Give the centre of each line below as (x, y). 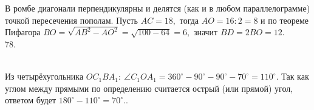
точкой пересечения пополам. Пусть (71, 20)
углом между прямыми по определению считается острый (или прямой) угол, (149, 88)
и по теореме (285, 20)
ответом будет (31, 100)
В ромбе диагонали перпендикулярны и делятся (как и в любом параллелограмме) (158, 8)
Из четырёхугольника (44, 76)
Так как (295, 76)
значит (206, 32)
